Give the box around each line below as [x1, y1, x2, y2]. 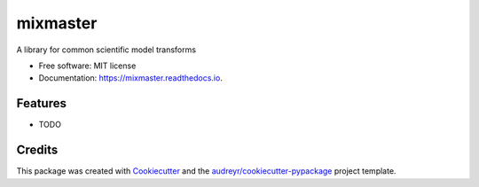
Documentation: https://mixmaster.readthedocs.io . [38, 73, 224, 83]
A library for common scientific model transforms [16, 44, 197, 55]
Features [16, 96, 67, 111]
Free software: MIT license [38, 60, 137, 71]
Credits [16, 143, 59, 158]
